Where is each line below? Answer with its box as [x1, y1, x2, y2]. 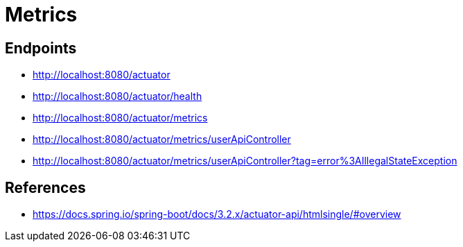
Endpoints [5, 39, 77, 57]
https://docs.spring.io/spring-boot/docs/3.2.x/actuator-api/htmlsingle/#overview [33, 208, 401, 221]
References [5, 178, 86, 196]
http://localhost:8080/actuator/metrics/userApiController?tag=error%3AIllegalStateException [33, 155, 457, 167]
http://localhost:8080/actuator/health [33, 90, 202, 103]
